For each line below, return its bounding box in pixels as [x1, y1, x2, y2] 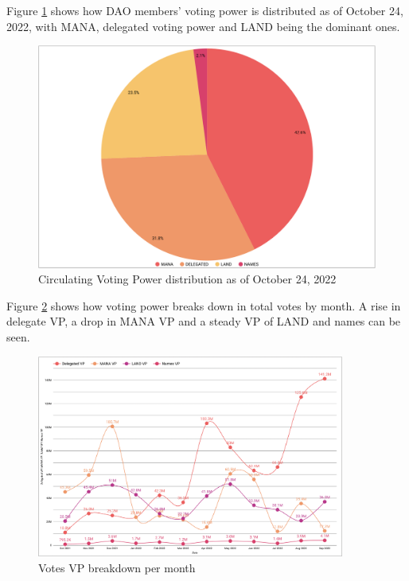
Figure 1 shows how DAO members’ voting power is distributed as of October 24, [6, 2, 403, 18]
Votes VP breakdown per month [38, 559, 196, 575]
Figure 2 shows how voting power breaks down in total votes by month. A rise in [6, 297, 401, 314]
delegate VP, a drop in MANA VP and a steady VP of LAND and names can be [6, 313, 401, 329]
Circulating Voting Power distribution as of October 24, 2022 [38, 271, 337, 287]
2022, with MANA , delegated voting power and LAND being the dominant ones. [6, 18, 400, 34]
